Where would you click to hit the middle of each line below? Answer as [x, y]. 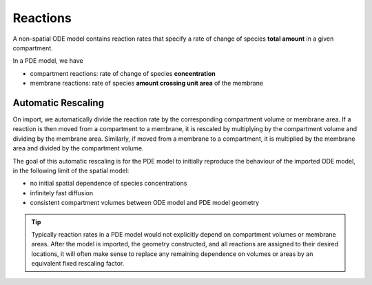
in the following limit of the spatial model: [71, 170]
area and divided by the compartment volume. [78, 148]
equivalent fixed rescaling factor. [78, 264]
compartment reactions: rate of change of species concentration [123, 73]
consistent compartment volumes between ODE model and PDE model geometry [145, 203]
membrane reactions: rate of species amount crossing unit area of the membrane [147, 83]
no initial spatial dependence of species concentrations [108, 184]
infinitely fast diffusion [62, 193]
